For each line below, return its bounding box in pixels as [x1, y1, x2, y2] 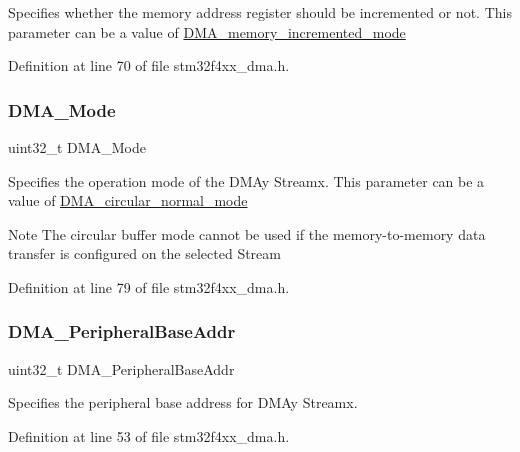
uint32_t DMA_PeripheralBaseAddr [8, 358, 235, 379]
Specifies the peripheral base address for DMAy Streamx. [8, 392, 358, 413]
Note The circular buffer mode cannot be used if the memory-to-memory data [8, 223, 486, 244]
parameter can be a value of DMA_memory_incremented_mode [8, 21, 406, 42]
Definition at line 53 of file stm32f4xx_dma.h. [8, 425, 290, 446]
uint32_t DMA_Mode [8, 137, 146, 157]
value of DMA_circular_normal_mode [8, 190, 248, 211]
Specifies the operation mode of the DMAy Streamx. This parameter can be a [8, 170, 485, 191]
